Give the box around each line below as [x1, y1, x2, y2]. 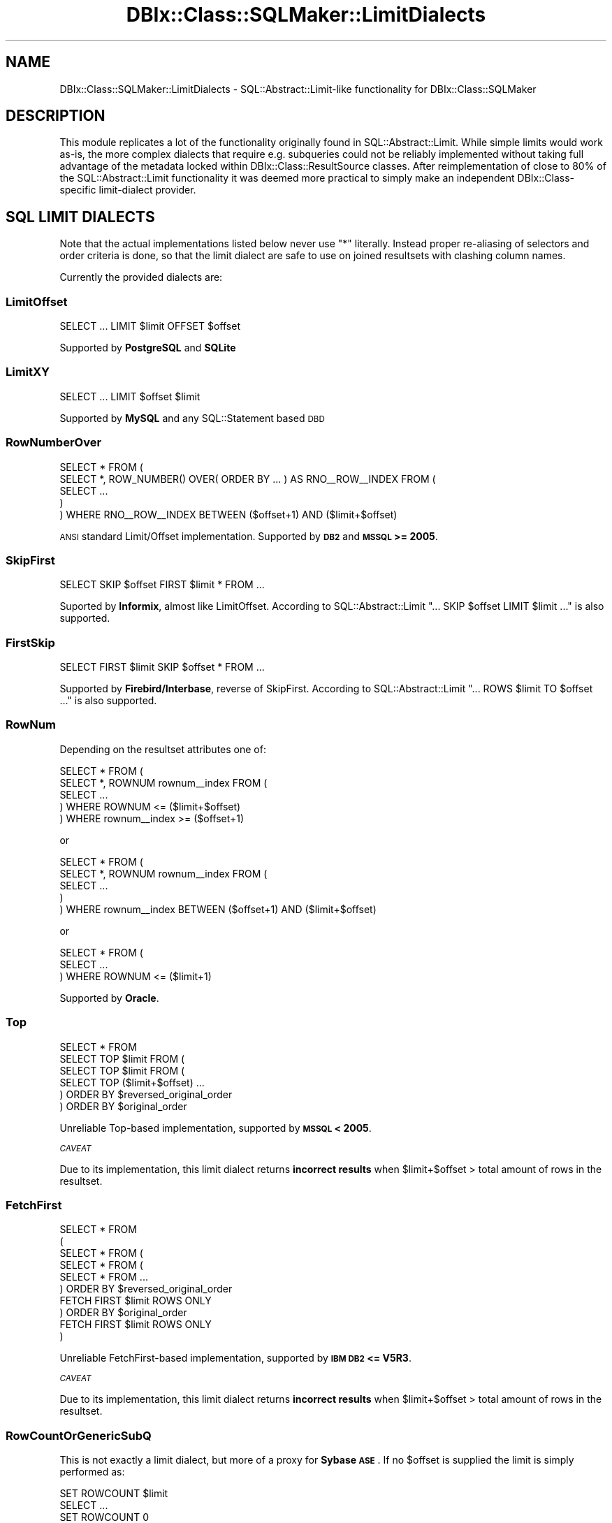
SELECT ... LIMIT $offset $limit [59, 390, 201, 402]
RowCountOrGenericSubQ [6, 1428, 152, 1443]
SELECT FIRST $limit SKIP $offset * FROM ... [59, 661, 265, 673]
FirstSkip [6, 635, 55, 650]
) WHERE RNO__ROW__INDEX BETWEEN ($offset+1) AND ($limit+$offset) [59, 508, 398, 520]
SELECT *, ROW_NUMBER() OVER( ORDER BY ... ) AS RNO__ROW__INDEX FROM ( [59, 472, 436, 485]
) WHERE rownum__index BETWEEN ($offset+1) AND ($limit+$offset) [59, 903, 377, 915]
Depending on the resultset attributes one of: [59, 743, 266, 755]
